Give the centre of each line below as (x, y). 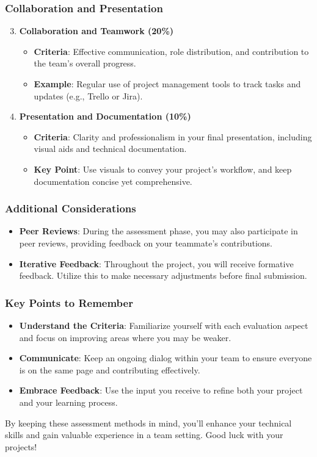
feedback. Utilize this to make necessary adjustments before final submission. (163, 275)
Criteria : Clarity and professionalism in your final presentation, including (173, 136)
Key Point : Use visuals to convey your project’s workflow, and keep (163, 169)
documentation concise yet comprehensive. (113, 181)
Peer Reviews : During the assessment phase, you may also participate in (158, 231)
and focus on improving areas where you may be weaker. (125, 337)
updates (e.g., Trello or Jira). (88, 95)
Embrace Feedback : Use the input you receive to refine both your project (161, 390)
